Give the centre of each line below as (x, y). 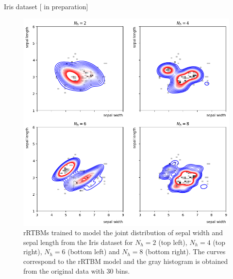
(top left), (173, 242)
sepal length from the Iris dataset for (78, 242)
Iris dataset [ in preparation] (46, 6)
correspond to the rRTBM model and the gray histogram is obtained (126, 261)
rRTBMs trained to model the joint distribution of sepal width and (123, 232)
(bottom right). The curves (185, 251)
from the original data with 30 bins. (77, 270)
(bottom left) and (94, 251)
